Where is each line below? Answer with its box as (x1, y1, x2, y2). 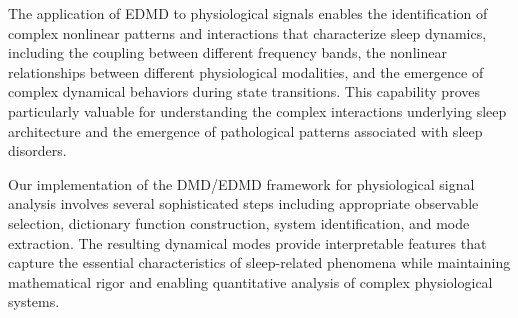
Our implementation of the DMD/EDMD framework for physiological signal (8, 173, 475, 194)
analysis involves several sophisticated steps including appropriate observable (8, 193, 479, 214)
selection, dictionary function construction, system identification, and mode (8, 212, 470, 233)
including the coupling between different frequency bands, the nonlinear (8, 42, 447, 63)
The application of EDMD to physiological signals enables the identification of (8, 3, 488, 23)
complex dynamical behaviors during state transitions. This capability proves (8, 81, 480, 102)
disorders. (8, 140, 67, 161)
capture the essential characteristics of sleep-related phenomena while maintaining (8, 252, 511, 273)
